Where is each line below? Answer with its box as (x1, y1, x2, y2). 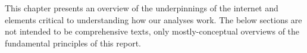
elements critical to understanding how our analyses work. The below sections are (5, 13, 302, 26)
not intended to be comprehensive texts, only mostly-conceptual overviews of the (5, 25, 300, 38)
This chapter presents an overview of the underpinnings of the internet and (5, 2, 278, 14)
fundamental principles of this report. (5, 36, 141, 49)
